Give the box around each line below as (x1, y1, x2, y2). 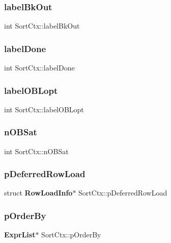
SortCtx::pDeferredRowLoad (78, 187, 167, 198)
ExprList (4, 229, 36, 240)
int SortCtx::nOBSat (4, 145, 69, 156)
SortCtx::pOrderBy (41, 229, 101, 240)
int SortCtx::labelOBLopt (4, 104, 84, 114)
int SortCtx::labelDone (4, 62, 75, 73)
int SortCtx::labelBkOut (4, 20, 80, 31)
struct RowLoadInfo (4, 187, 73, 198)
